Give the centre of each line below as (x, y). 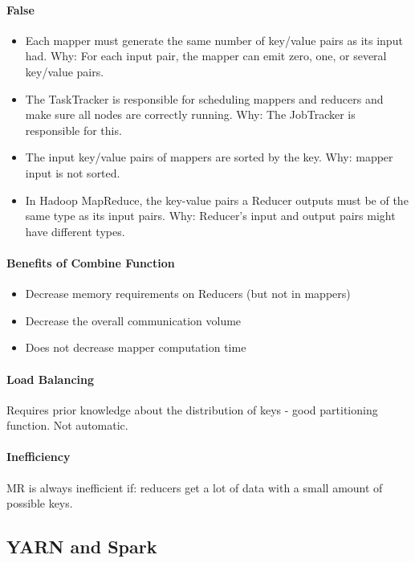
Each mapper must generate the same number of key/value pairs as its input (214, 40)
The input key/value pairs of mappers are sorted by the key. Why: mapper (209, 157)
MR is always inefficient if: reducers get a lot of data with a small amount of (195, 487)
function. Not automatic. (67, 425)
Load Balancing (51, 379)
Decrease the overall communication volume (133, 320)
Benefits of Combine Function (91, 262)
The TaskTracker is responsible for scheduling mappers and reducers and (204, 98)
